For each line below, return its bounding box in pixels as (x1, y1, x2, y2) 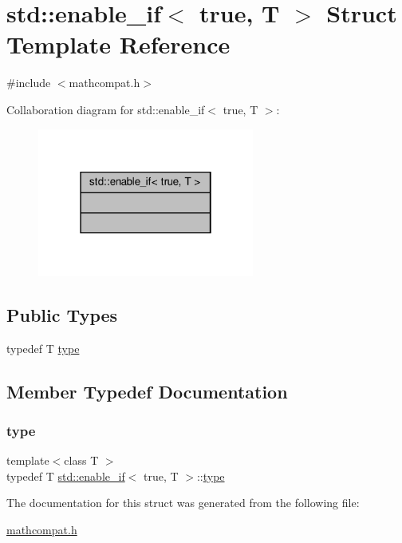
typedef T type (6, 339, 80, 356)
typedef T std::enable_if (6, 467, 125, 484)
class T (64, 452, 99, 469)
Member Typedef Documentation (6, 379, 288, 403)
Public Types (6, 302, 118, 327)
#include (6, 74, 51, 91)
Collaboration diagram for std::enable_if (6, 101, 205, 117)
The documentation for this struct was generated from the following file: (6, 494, 360, 511)
